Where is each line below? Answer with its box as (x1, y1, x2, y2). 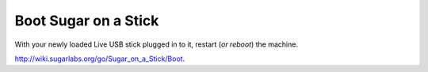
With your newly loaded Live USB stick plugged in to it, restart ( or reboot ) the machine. (14, 40, 299, 49)
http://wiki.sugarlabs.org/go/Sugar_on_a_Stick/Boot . (14, 54, 185, 63)
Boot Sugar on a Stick (14, 12, 159, 29)
